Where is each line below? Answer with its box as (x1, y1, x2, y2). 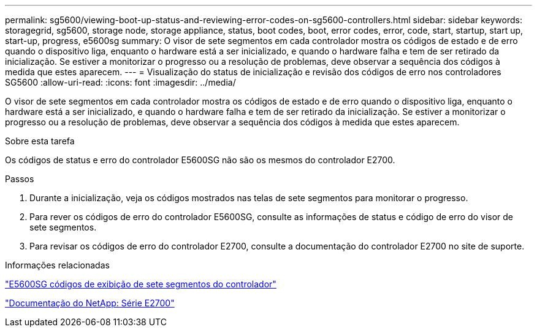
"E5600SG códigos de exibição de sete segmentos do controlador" (5, 279, 276, 289)
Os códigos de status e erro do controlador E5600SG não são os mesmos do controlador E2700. (5, 155, 395, 165)
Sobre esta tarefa (5, 136, 75, 146)
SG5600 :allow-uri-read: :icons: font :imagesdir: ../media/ (5, 77, 236, 87)
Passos (5, 174, 34, 184)
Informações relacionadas (5, 260, 110, 270)
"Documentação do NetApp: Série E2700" (5, 298, 175, 308)
